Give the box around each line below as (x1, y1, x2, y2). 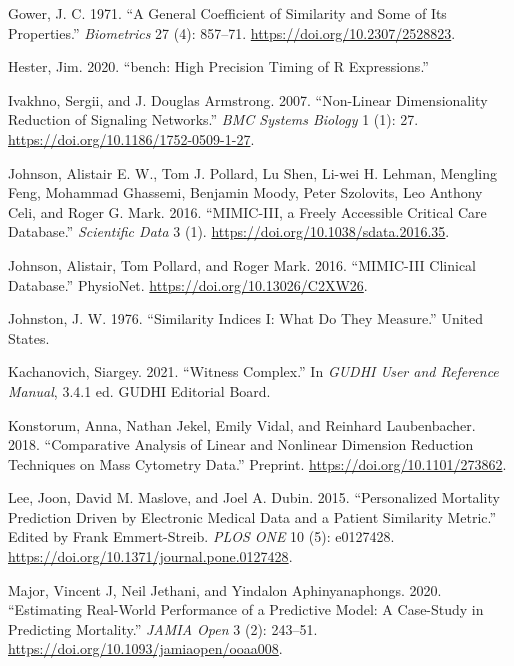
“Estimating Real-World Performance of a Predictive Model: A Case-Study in (8, 599, 484, 620)
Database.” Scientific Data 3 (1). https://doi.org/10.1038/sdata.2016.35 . (8, 221, 450, 242)
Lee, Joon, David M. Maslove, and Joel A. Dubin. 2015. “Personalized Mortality (8, 487, 500, 508)
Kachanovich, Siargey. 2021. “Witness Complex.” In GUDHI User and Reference (8, 361, 499, 382)
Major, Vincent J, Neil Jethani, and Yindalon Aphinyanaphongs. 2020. (8, 579, 442, 600)
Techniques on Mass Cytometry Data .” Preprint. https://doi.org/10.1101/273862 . (8, 453, 507, 474)
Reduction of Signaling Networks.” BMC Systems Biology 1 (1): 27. (8, 109, 419, 130)
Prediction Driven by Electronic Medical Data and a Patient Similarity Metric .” (8, 506, 497, 527)
